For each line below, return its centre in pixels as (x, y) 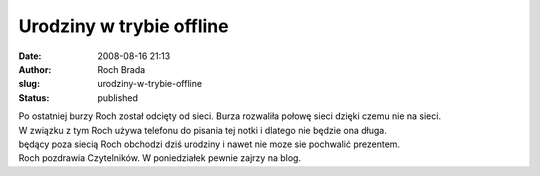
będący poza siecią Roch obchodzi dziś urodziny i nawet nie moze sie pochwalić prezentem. (209, 144)
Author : (35, 69)
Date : (30, 56)
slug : (29, 84)
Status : (34, 97)
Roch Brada (121, 69)
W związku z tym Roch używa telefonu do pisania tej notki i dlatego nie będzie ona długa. (202, 130)
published (118, 97)
